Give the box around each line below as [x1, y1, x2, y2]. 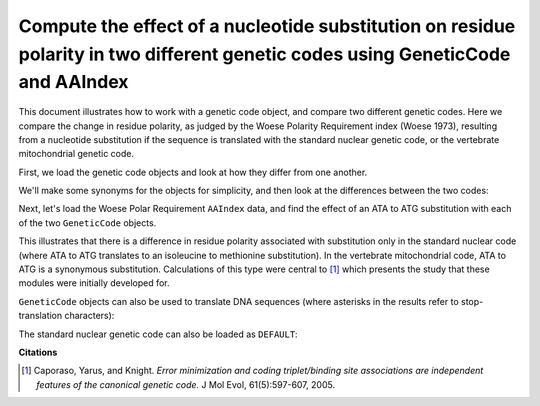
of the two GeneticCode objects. [18, 216, 157, 229]
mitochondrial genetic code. [18, 148, 135, 160]
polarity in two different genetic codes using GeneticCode [18, 43, 511, 65]
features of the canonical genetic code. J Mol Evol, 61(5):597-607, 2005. [36, 378, 335, 390]
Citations [18, 346, 58, 358]
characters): [64, 310, 115, 322]
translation [18, 310, 63, 322]
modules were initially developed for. [18, 277, 170, 289]
